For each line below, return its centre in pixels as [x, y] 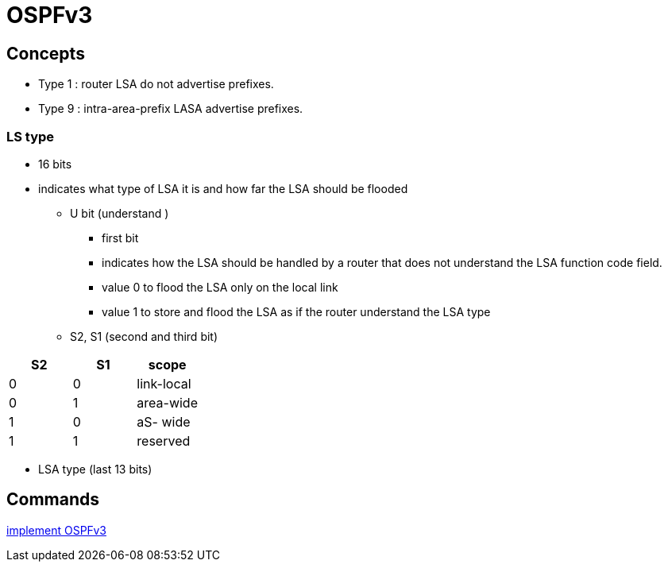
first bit [120, 238]
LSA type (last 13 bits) [95, 469]
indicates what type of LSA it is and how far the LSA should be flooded [223, 188]
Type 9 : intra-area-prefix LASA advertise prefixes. [171, 109]
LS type [31, 136]
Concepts [46, 53]
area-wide [167, 402]
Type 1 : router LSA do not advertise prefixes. [156, 84]
